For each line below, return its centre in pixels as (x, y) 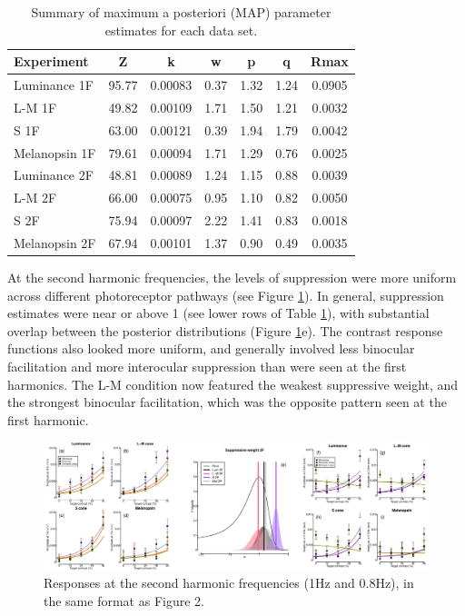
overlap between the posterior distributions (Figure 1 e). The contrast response (225, 330)
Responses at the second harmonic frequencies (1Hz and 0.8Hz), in (229, 583)
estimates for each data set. (181, 30)
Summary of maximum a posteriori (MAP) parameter (181, 12)
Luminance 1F (54, 85)
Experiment (51, 61)
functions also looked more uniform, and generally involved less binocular (211, 348)
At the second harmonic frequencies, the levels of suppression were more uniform (232, 278)
